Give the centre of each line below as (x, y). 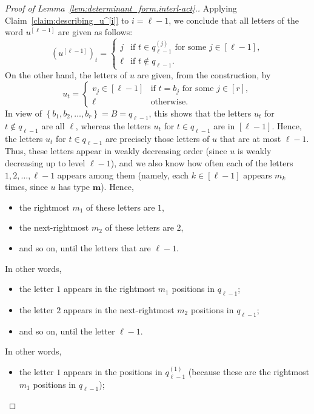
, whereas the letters (113, 125)
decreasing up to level (45, 162)
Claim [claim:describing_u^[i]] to (67, 20)
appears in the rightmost (109, 289)
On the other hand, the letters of (66, 75)
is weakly (254, 151)
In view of (24, 113)
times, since (26, 187)
